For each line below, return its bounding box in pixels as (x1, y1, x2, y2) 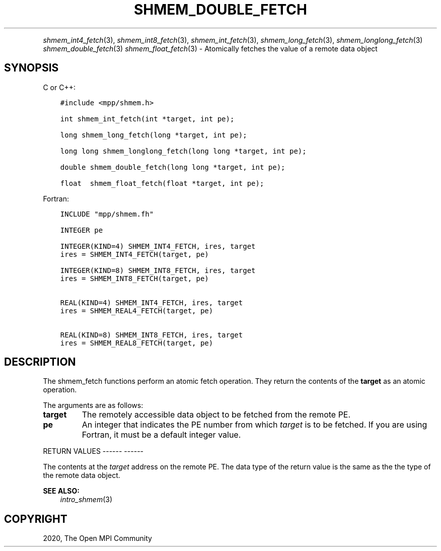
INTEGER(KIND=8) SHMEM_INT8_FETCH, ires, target (60, 266, 256, 274)
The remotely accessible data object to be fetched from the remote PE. (82, 409, 351, 420)
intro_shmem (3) (60, 495, 113, 504)
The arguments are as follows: (43, 401, 143, 410)
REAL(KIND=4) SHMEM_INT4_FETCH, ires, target (60, 298, 243, 307)
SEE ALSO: (43, 487, 80, 496)
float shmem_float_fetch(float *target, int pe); (60, 179, 264, 187)
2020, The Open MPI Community (43, 534, 152, 543)
